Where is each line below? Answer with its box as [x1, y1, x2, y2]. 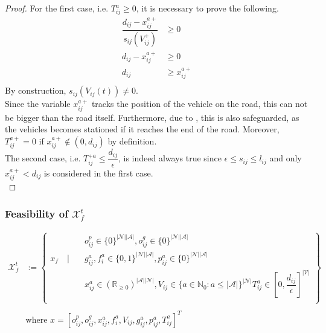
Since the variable [5, 97, 71, 110]
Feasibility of [5, 205, 68, 221]
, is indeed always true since [118, 152, 222, 164]
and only [269, 152, 302, 164]
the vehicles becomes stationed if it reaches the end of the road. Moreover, [5, 123, 280, 135]
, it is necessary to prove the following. [136, 2, 279, 14]
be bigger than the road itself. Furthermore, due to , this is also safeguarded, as [5, 111, 299, 123]
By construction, [5, 84, 66, 97]
